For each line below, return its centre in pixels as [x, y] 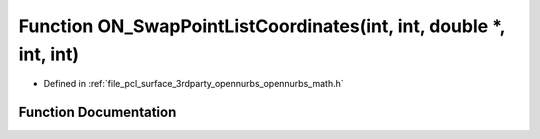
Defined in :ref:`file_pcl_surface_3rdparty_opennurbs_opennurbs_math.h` [193, 84]
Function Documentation [97, 112]
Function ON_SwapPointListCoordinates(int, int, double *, [261, 26]
